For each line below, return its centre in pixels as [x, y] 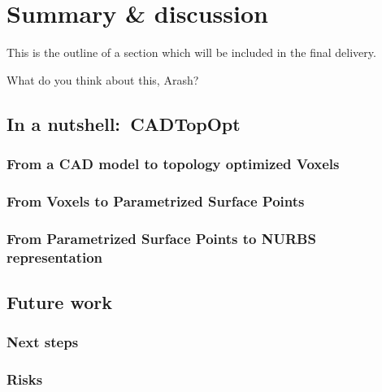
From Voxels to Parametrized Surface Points [156, 200]
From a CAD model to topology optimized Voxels [173, 164]
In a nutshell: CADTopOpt [124, 123]
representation [55, 257]
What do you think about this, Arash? [103, 79]
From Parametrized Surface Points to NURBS [161, 238]
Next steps [43, 342]
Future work [60, 301]
